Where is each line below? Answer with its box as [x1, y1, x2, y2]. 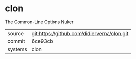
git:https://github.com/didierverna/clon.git [31, 30, 129, 37]
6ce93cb [31, 38, 53, 44]
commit [7, 38, 25, 44]
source [7, 30, 24, 37]
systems [7, 46, 27, 53]
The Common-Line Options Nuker [5, 19, 74, 25]
